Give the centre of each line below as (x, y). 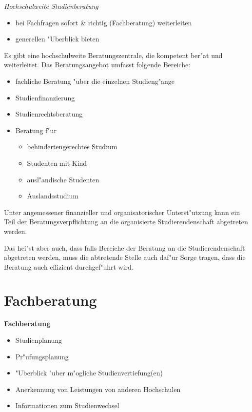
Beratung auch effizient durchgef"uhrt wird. (69, 266)
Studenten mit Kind (57, 163)
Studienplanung (39, 340)
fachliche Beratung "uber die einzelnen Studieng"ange (95, 81)
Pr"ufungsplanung (42, 356)
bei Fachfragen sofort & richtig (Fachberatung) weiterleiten (104, 22)
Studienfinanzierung (45, 97)
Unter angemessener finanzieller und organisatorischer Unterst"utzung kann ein (122, 212)
